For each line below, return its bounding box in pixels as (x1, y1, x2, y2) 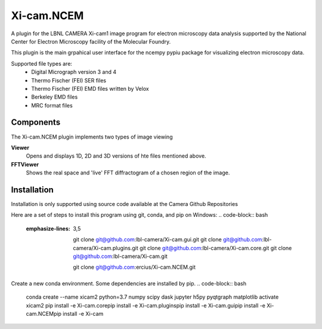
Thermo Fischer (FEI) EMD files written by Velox (31, 85, 149, 92)
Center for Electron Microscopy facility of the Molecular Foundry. (11, 38, 171, 45)
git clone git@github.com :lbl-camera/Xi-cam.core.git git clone (139, 244, 292, 251)
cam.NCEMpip (26, 310, 62, 317)
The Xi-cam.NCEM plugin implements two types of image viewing (11, 133, 173, 140)
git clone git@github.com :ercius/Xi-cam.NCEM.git (73, 263, 196, 271)
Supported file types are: (11, 60, 73, 67)
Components (11, 117, 61, 128)
